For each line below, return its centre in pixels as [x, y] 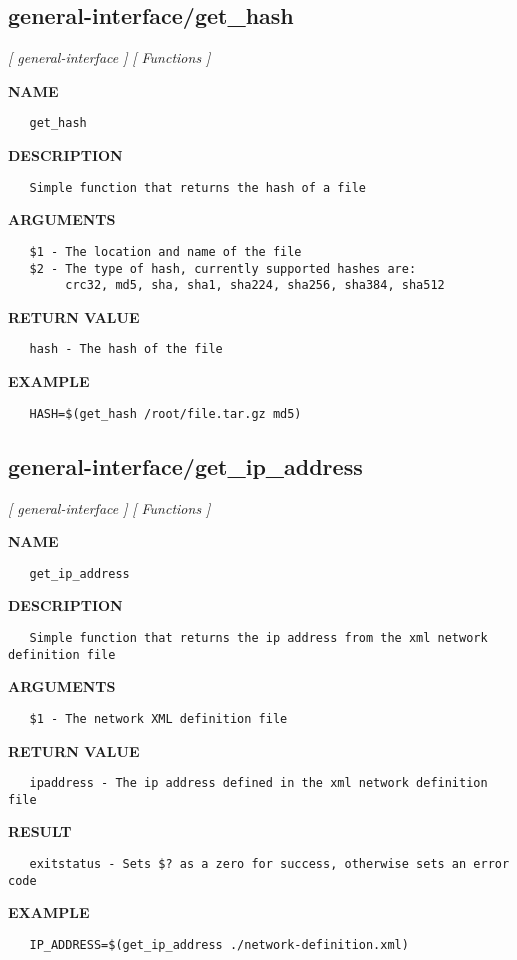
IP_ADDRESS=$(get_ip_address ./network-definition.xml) [219, 944]
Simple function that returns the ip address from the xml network [258, 638]
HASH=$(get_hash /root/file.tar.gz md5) [165, 413]
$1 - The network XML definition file [158, 718]
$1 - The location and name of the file [165, 251]
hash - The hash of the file [126, 349]
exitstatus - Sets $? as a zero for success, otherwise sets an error [269, 864]
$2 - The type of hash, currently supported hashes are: [223, 268]
